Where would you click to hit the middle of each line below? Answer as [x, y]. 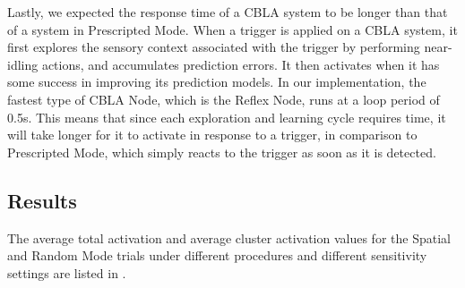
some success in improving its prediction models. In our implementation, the [217, 82]
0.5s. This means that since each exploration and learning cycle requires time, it [227, 117]
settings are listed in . [67, 272]
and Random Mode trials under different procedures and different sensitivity [217, 255]
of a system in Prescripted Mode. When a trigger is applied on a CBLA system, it [232, 29]
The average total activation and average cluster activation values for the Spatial [229, 237]
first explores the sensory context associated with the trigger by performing [214, 47]
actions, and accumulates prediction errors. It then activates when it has [241, 64]
